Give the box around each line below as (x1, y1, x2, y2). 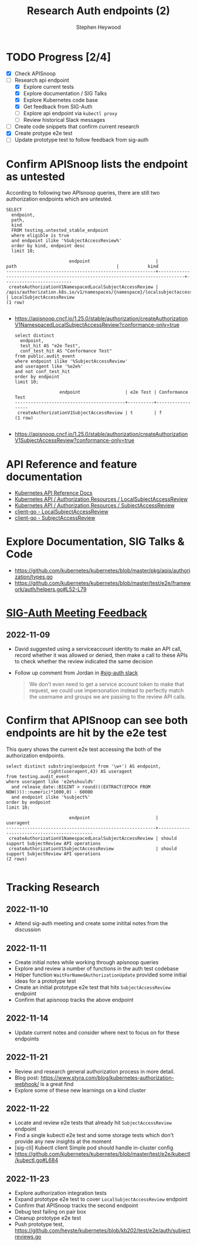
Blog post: (14, 1074, 40, 1081)
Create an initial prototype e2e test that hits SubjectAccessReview (14, 983, 171, 991)
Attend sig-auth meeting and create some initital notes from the (14, 920, 168, 927)
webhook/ (14, 1080, 39, 1087)
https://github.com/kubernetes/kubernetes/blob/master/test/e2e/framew (14, 580, 191, 587)
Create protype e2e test (14, 129, 73, 137)
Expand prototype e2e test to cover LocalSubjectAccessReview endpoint (14, 1196, 188, 1203)
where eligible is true (11, 232, 69, 239)
